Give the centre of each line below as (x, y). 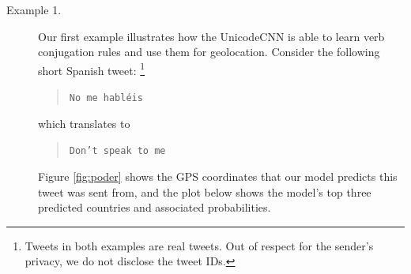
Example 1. (34, 9)
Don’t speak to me (117, 151)
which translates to (84, 123)
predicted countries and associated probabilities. (155, 207)
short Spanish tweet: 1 (92, 69)
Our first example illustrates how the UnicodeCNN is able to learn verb (211, 36)
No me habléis (106, 98)
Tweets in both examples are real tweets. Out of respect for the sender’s (199, 245)
